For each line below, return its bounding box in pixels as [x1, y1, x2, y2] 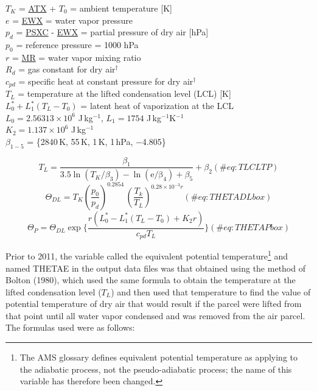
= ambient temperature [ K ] [70, 2, 172, 14]
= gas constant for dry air [18, 63, 116, 76]
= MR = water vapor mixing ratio [12, 51, 141, 63]
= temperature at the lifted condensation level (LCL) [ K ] [18, 87, 231, 100]
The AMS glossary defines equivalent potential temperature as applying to [19, 351, 298, 364]
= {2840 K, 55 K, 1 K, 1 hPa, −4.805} [27, 135, 166, 147]
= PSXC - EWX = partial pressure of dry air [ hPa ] [16, 26, 209, 38]
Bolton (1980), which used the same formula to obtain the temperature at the [5, 273, 296, 286]
